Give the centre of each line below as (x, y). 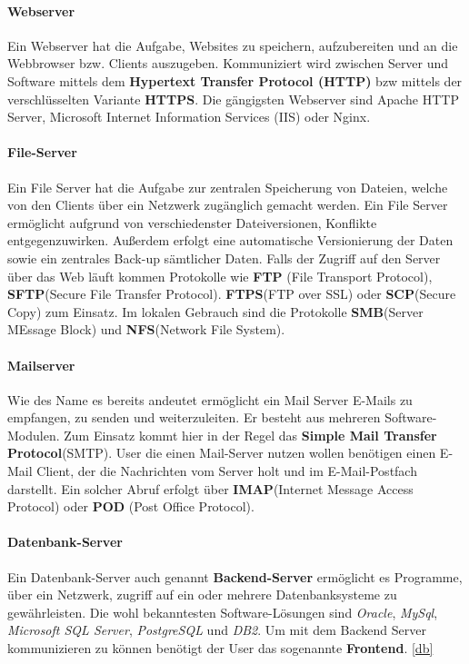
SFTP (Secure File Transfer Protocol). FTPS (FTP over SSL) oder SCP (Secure (232, 294)
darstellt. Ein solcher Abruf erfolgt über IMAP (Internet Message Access (210, 488)
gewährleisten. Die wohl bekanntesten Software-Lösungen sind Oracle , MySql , (223, 612)
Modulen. (34, 435)
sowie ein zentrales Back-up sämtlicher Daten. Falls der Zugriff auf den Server (224, 258)
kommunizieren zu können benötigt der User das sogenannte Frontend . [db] (220, 648)
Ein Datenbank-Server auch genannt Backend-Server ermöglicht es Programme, (235, 576)
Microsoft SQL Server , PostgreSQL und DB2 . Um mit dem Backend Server (217, 630)
